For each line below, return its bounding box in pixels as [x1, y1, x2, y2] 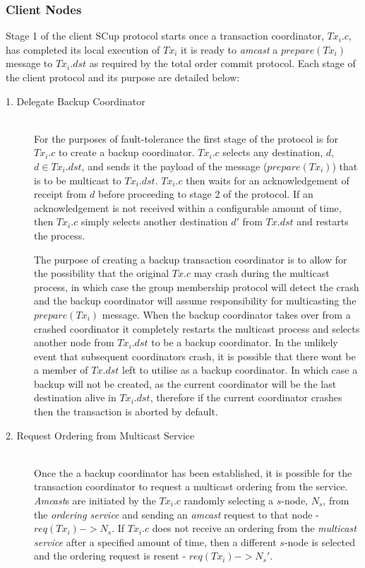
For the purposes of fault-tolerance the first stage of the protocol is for [34, 131, 338, 146]
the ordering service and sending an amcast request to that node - [34, 507, 319, 521]
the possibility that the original [34, 266, 169, 280]
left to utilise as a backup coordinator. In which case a [122, 362, 358, 377]
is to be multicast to [34, 172, 121, 187]
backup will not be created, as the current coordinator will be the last [34, 376, 337, 391]
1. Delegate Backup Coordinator [6, 93, 145, 108]
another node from [34, 335, 114, 350]
